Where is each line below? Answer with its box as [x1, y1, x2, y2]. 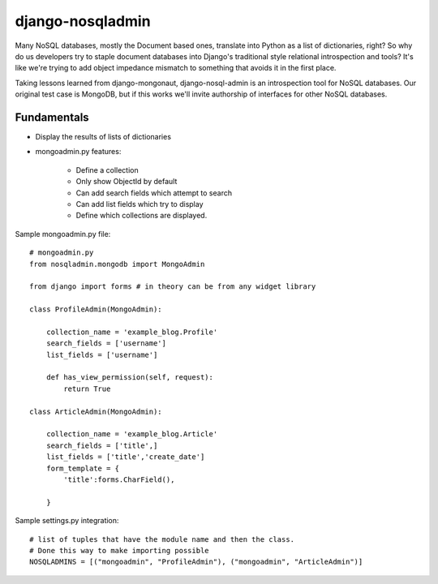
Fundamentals [15, 110, 89, 124]
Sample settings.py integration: [15, 516, 119, 526]
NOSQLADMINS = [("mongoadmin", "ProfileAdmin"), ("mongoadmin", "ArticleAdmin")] [29, 557, 363, 567]
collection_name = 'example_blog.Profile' [45, 327, 218, 337]
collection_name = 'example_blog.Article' [45, 430, 218, 439]
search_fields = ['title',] [45, 440, 158, 450]
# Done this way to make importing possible [29, 546, 210, 555]
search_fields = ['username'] [45, 339, 166, 348]
